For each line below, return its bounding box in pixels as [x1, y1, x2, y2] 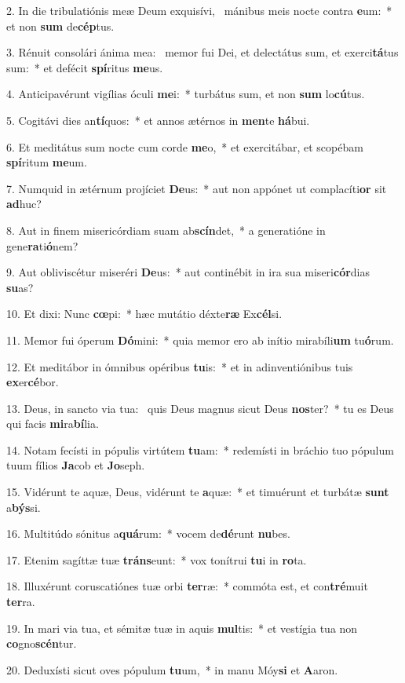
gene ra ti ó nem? [6, 237, 78, 254]
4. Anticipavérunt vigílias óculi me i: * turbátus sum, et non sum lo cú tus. [6, 86, 365, 102]
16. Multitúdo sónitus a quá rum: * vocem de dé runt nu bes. [6, 525, 290, 542]
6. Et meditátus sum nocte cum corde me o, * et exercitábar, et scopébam [6, 138, 363, 155]
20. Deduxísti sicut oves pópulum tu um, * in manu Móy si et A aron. [6, 661, 338, 678]
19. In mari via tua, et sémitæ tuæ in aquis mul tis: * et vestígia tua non [6, 619, 358, 636]
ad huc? [6, 195, 42, 212]
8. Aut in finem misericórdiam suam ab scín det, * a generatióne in [6, 221, 326, 238]
